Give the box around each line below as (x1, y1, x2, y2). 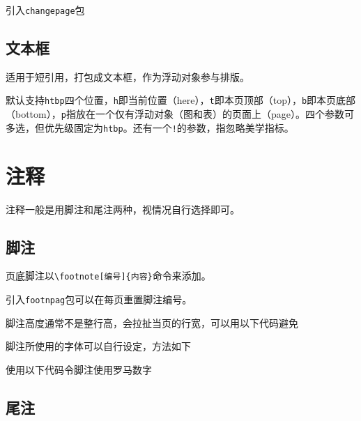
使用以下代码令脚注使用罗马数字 (6, 362, 152, 376)
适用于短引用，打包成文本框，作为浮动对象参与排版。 (6, 69, 249, 84)
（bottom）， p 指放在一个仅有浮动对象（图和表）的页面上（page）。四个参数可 (6, 107, 354, 121)
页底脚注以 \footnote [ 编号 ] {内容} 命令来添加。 (6, 268, 211, 283)
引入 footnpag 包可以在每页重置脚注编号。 (6, 292, 192, 306)
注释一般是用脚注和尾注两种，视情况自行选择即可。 (6, 201, 240, 216)
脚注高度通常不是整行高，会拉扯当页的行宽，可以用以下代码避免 (6, 315, 298, 330)
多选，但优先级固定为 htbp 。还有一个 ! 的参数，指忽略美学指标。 (6, 120, 294, 135)
